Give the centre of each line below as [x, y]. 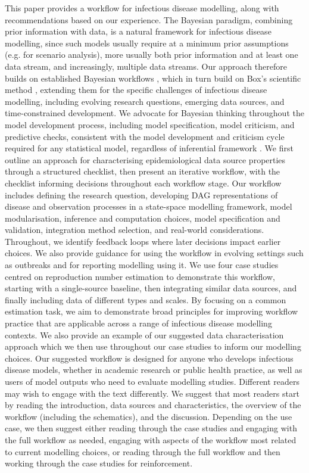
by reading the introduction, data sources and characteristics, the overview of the [153, 405]
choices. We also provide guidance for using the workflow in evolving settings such [154, 253]
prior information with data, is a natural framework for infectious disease [138, 31]
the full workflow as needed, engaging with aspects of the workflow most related [151, 439]
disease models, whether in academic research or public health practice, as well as [154, 370]
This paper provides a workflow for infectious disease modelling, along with [142, 8]
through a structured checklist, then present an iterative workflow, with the [143, 171]
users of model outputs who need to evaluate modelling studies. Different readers [152, 381]
